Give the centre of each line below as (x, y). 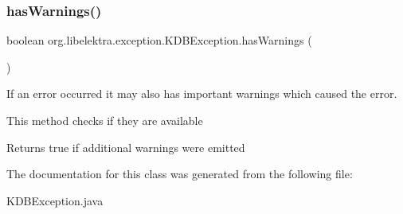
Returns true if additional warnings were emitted (126, 147)
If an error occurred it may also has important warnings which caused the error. (202, 93)
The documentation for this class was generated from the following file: (180, 174)
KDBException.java (55, 200)
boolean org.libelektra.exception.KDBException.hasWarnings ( (159, 40)
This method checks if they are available (105, 120)
